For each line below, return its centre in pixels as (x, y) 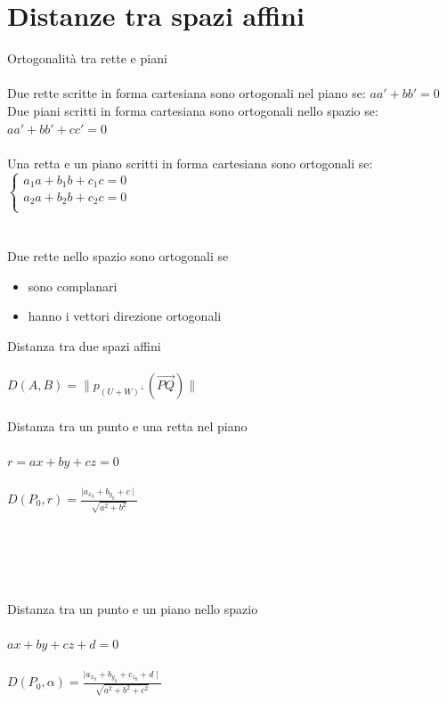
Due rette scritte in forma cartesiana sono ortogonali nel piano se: (187, 93)
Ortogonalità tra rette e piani (87, 58)
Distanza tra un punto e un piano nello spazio (133, 608)
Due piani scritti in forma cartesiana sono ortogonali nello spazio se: (193, 110)
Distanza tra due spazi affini (84, 345)
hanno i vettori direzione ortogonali (125, 316)
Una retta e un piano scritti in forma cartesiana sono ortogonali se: (190, 163)
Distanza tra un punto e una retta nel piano (127, 425)
